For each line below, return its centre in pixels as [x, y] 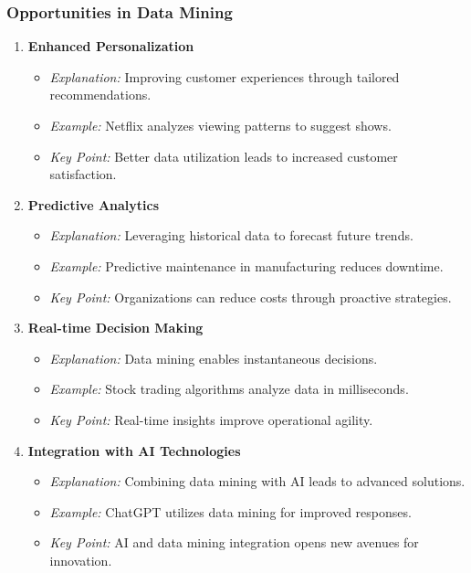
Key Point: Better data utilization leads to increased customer [224, 156]
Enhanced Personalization [111, 46]
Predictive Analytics [94, 204]
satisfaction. [83, 174]
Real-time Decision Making [115, 328]
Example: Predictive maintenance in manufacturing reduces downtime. [246, 265]
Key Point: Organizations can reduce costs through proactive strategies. [251, 297]
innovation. [81, 560]
